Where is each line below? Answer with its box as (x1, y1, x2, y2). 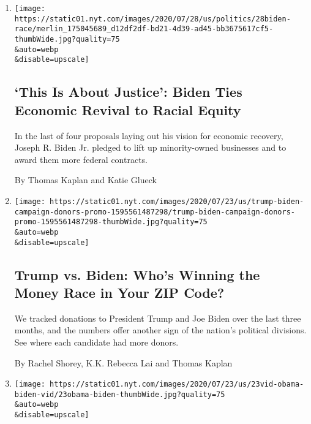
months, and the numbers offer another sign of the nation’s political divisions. (14, 324, 307, 336)
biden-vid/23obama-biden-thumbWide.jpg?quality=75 (14, 390, 225, 399)
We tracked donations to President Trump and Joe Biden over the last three (14, 311, 301, 324)
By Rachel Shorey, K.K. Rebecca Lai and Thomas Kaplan (14, 356, 233, 369)
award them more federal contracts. (14, 153, 148, 165)
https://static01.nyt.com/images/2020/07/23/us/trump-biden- (50, 197, 304, 206)
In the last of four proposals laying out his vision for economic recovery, (14, 129, 283, 142)
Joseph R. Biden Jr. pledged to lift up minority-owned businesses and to (14, 141, 287, 154)
